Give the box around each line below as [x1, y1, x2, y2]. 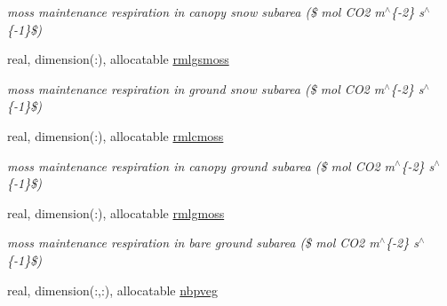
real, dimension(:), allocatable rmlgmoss [7, 203, 225, 222]
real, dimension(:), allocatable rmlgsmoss [7, 50, 229, 68]
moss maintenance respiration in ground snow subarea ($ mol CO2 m [7, 79, 385, 98]
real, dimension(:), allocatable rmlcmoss [7, 126, 224, 145]
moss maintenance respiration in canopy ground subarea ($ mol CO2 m [7, 156, 395, 175]
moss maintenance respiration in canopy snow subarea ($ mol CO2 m [7, 3, 385, 20]
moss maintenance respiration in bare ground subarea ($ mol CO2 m [7, 233, 379, 252]
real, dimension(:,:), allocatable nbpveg [7, 280, 218, 299]
